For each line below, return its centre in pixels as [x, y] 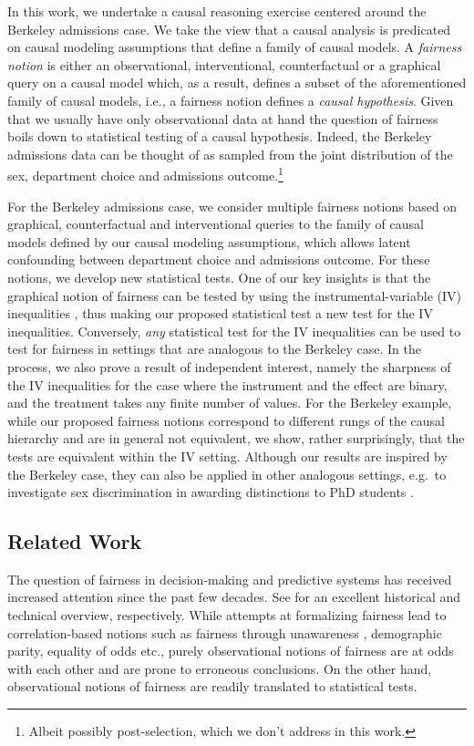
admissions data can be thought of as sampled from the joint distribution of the [230, 154]
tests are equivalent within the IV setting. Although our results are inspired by [227, 456]
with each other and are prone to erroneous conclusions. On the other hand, [220, 668]
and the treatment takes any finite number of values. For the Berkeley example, [230, 403]
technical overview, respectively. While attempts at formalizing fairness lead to [227, 615]
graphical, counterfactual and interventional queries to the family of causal [216, 224]
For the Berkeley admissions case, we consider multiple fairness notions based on [232, 206]
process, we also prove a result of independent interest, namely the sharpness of [229, 366]
